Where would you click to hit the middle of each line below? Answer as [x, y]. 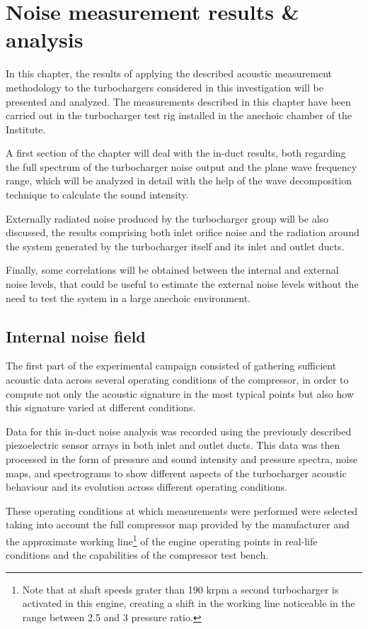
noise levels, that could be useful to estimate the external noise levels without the [182, 284]
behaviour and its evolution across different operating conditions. [146, 487]
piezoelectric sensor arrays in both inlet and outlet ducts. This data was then [173, 445]
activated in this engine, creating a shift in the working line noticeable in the [189, 603]
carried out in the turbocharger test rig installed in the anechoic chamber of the [179, 115]
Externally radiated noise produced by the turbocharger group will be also [167, 218]
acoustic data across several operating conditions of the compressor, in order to [177, 380]
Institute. [26, 129]
